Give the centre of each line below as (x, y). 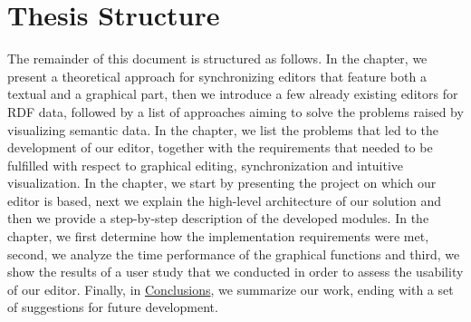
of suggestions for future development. (113, 307)
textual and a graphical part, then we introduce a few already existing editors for (233, 94)
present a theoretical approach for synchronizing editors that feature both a (217, 76)
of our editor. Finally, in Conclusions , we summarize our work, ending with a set (231, 289)
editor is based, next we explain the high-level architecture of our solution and (225, 200)
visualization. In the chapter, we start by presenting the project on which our (222, 183)
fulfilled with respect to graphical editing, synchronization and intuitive (206, 165)
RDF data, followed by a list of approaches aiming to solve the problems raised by (235, 111)
